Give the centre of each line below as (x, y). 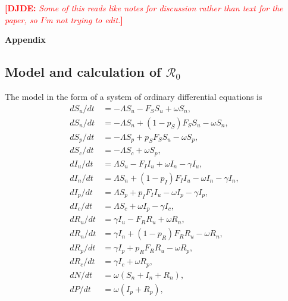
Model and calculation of (83, 72)
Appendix (25, 40)
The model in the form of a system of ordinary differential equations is (134, 96)
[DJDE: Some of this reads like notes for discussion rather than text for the (144, 8)
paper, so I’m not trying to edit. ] (64, 19)
